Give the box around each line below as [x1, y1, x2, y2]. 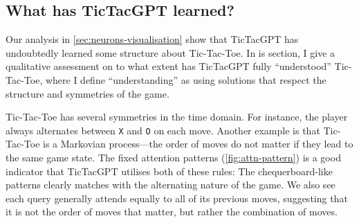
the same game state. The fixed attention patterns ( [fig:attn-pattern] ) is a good [6, 150, 341, 165]
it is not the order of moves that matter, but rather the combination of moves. [6, 204, 338, 219]
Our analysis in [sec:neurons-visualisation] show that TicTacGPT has [6, 32, 299, 46]
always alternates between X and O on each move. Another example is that [6, 123, 320, 137]
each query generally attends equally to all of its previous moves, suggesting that [6, 190, 348, 205]
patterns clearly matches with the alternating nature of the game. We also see [6, 177, 335, 192]
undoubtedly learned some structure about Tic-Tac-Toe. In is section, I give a [6, 45, 335, 60]
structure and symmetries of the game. [6, 86, 169, 100]
